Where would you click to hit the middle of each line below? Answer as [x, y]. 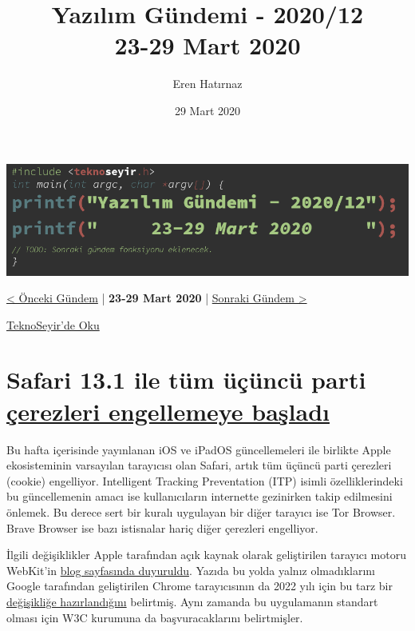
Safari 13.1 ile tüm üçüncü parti [186, 379]
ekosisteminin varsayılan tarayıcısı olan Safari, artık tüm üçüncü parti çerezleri [199, 465]
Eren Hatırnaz [207, 84]
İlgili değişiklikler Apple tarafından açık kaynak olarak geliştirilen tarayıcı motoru [206, 555]
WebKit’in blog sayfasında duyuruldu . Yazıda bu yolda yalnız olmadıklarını [191, 570]
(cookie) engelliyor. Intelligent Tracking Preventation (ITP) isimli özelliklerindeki [205, 480]
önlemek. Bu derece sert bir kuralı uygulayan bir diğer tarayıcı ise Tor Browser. [201, 511]
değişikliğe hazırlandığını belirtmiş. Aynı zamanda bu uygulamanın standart [192, 601]
